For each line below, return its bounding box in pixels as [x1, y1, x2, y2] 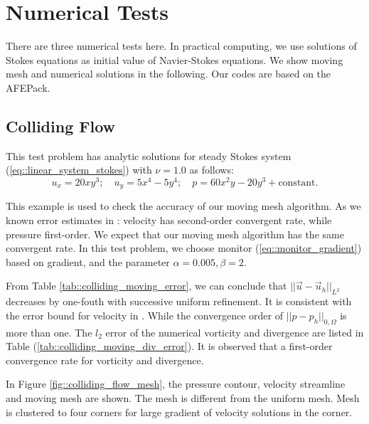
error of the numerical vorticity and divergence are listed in [105, 324, 364, 339]
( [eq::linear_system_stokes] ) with [6, 162, 152, 177]
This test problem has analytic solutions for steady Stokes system [6, 148, 292, 163]
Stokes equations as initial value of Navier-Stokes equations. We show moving [6, 52, 343, 67]
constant [278, 177, 316, 188]
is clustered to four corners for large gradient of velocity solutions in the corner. [6, 404, 353, 419]
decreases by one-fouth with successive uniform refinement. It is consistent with [6, 294, 352, 309]
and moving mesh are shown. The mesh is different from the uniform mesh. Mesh [6, 390, 360, 405]
